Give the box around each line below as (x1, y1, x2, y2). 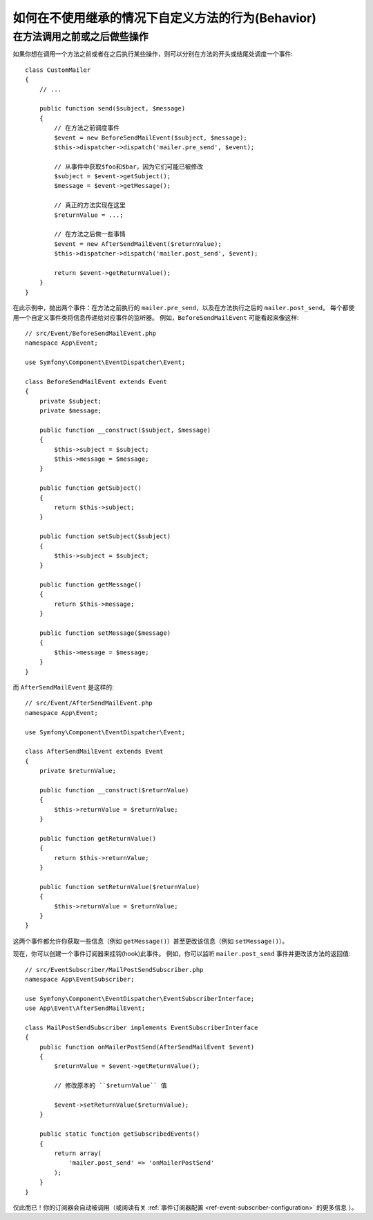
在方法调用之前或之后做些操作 (12, 30, 149, 43)
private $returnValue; (39, 767, 117, 775)
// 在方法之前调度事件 (54, 124, 120, 132)
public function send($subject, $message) (39, 104, 186, 113)
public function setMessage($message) (39, 629, 171, 637)
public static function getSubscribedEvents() (39, 1130, 200, 1138)
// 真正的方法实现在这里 (54, 201, 126, 209)
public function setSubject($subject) (39, 533, 171, 540)
